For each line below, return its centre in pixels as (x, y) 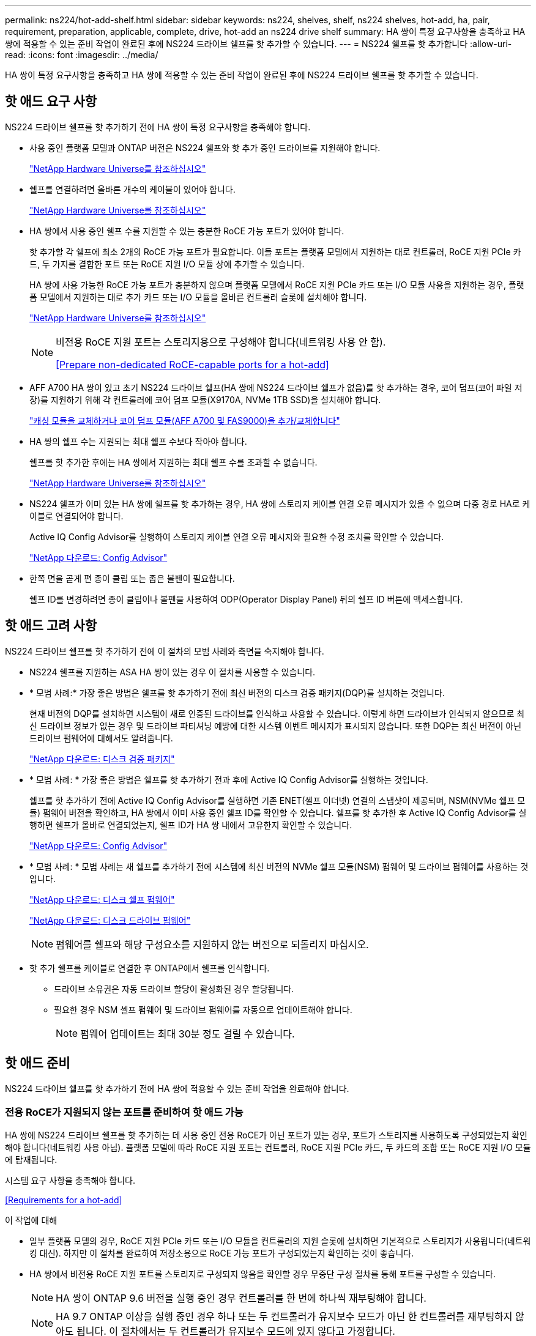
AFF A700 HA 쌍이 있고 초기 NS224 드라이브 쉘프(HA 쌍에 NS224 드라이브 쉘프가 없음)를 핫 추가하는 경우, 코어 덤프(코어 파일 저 (276, 387)
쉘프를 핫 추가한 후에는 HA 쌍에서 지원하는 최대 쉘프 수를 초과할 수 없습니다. (173, 462)
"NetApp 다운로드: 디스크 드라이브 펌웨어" (110, 920)
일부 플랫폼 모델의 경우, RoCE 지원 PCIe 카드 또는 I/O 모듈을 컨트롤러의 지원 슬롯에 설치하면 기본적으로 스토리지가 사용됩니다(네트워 (280, 1241)
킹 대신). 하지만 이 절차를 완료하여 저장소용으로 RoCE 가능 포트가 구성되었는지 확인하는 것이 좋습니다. (222, 1253)
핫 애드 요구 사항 (51, 102)
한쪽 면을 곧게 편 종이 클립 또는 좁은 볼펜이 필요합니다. (132, 578)
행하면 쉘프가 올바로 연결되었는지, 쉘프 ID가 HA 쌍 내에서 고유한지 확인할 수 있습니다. (191, 825)
